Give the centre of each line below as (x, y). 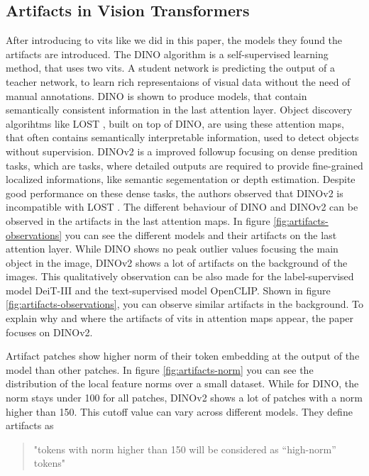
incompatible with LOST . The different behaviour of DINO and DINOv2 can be (182, 207)
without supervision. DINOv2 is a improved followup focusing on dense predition (182, 151)
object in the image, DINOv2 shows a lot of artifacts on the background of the (177, 262)
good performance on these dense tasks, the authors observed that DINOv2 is (175, 193)
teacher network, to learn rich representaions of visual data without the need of (178, 81)
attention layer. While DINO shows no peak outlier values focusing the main (172, 249)
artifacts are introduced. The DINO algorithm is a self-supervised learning (167, 54)
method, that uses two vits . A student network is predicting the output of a (171, 68)
